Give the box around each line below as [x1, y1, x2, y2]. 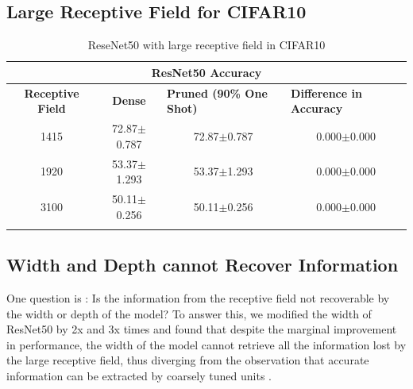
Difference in [291, 84, 362, 101]
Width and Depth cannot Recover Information [6, 252, 399, 277]
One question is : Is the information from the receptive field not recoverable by [6, 290, 390, 306]
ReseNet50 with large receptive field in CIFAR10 [87, 37, 326, 53]
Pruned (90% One [167, 84, 268, 101]
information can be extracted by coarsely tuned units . [6, 368, 272, 384]
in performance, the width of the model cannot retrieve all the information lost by [6, 336, 407, 352]
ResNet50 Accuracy [151, 64, 262, 80]
